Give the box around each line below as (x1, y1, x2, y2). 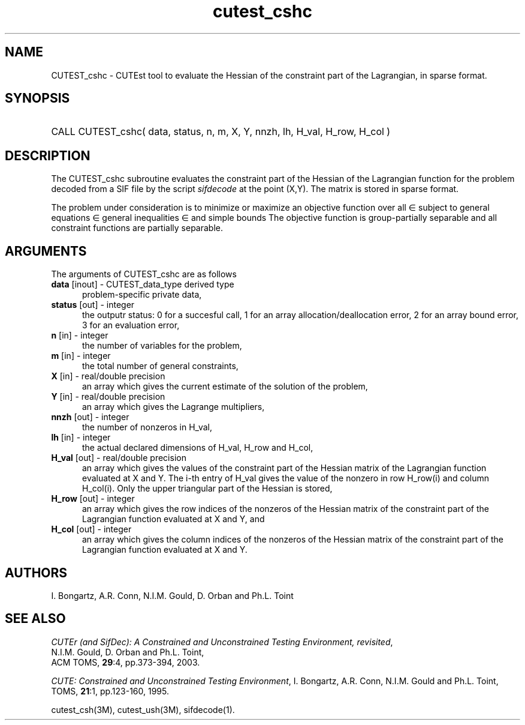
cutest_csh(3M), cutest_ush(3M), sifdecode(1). (51, 704, 235, 715)
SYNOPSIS (5, 91, 70, 106)
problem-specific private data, (82, 289, 202, 300)
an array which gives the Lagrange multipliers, (82, 402, 265, 412)
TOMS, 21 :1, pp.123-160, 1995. (51, 685, 170, 696)
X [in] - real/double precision (51, 371, 165, 382)
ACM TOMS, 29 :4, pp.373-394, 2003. (51, 657, 200, 667)
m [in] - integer (51, 350, 111, 361)
